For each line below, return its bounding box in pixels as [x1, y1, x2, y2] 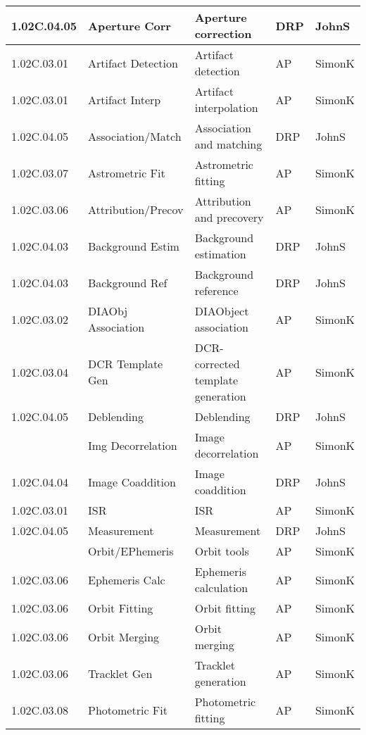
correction [194, 25, 252, 42]
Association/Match [88, 127, 182, 144]
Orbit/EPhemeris [88, 543, 174, 559]
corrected [194, 356, 240, 372]
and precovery [194, 209, 264, 225]
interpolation [194, 99, 258, 115]
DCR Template [88, 356, 163, 372]
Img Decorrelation [88, 436, 177, 453]
